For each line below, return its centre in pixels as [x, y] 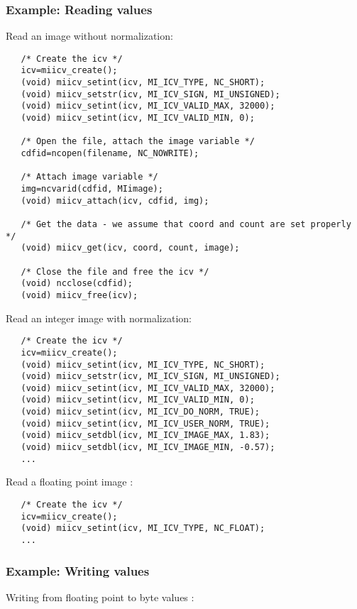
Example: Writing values [78, 570]
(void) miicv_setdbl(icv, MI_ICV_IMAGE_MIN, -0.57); [148, 448]
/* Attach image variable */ [89, 177]
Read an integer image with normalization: [99, 318]
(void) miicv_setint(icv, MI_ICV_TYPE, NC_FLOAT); [143, 528]
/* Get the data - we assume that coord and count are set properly [186, 224]
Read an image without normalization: [89, 36]
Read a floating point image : [70, 482]
